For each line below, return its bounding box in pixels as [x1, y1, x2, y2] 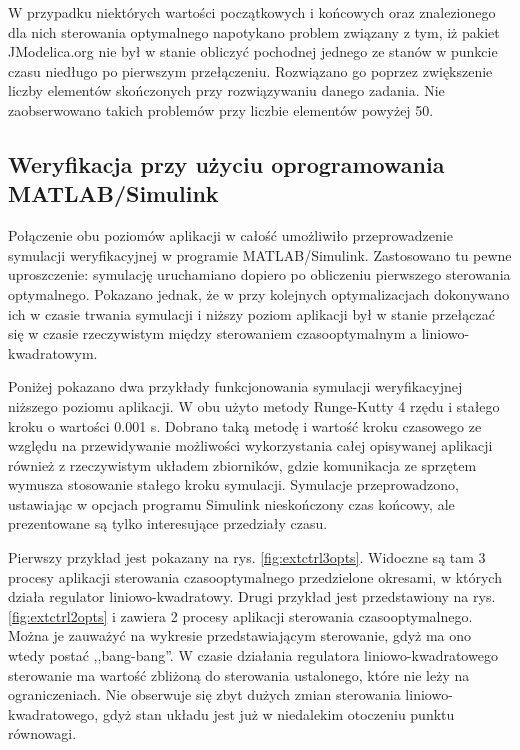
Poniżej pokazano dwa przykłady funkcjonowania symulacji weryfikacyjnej [8, 376, 463, 397]
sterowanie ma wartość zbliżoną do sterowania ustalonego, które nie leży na [8, 664, 470, 685]
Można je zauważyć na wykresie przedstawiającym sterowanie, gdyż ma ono [8, 625, 472, 646]
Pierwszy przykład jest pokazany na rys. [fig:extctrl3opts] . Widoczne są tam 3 [8, 547, 486, 568]
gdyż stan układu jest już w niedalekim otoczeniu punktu [102, 703, 455, 724]
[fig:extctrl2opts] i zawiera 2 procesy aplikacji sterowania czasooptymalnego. [8, 605, 473, 626]
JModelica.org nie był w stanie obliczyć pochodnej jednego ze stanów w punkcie [8, 41, 498, 62]
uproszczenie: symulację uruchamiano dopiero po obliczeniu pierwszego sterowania [8, 264, 511, 285]
